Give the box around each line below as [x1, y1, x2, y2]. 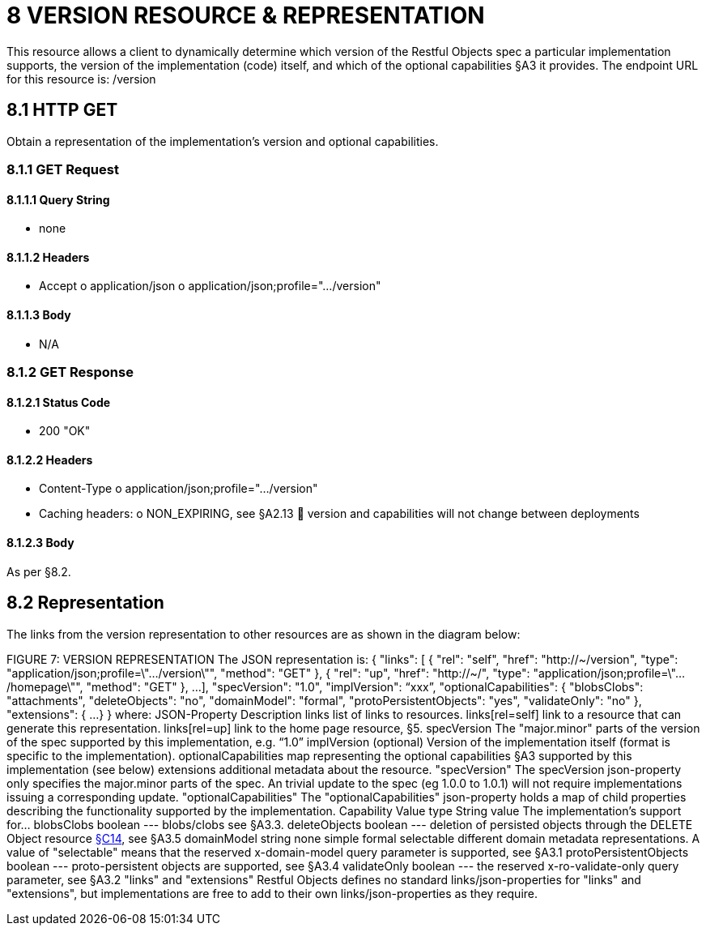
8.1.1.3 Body [6, 308, 71, 323]
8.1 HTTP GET [6, 100, 118, 121]
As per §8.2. [6, 564, 71, 579]
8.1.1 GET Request [6, 160, 119, 177]
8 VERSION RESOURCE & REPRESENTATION [6, 2, 485, 29]
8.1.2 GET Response [6, 364, 134, 380]
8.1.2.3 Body [6, 536, 74, 550]
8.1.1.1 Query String [6, 192, 110, 207]
